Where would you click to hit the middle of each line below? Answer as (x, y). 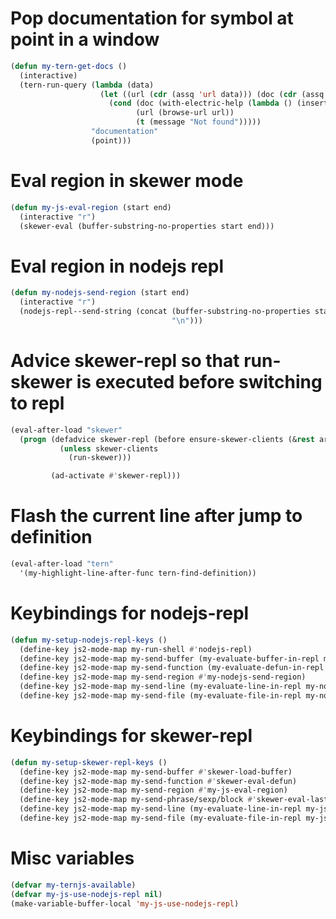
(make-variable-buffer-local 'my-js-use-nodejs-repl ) (125, 903)
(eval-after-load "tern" (62, 564)
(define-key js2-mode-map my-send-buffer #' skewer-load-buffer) (156, 772)
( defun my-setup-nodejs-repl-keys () (89, 640)
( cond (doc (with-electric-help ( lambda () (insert (218, 103)
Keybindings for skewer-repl (131, 736)
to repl (37, 403)
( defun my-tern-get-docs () (69, 66)
